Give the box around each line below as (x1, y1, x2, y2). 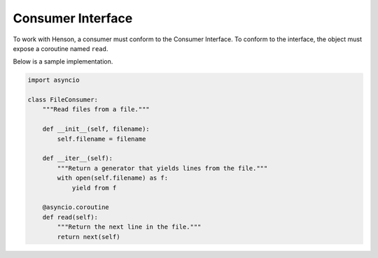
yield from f (71, 184, 117, 192)
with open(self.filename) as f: (57, 174, 168, 182)
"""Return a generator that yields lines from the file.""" (57, 164, 268, 172)
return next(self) (57, 233, 120, 241)
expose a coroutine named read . (13, 44, 108, 52)
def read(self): (42, 213, 98, 221)
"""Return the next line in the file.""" (57, 223, 202, 231)
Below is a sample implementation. (13, 57, 113, 66)
